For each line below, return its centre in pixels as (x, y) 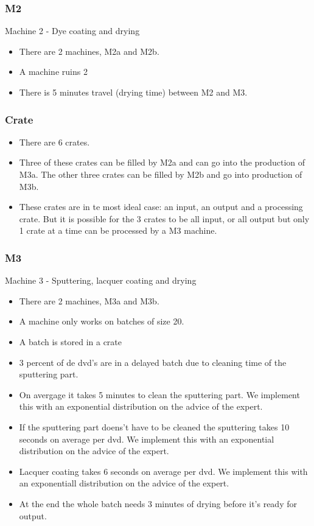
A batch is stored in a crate (71, 341)
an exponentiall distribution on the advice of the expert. (124, 483)
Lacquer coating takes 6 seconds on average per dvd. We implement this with (163, 471)
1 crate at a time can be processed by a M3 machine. (118, 230)
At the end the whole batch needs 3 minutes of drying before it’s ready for (158, 503)
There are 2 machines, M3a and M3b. (89, 300)
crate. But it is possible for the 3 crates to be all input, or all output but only (164, 218)
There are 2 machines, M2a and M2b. (89, 51)
